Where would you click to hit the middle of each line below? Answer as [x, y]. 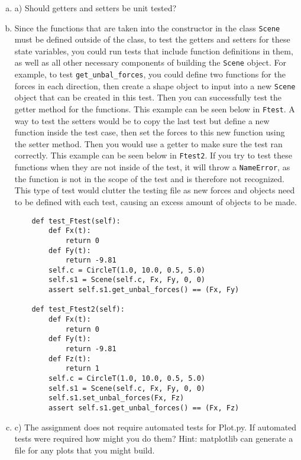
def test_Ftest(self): [76, 221]
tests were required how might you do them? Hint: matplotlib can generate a [154, 438]
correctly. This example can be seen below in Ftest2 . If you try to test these [153, 155]
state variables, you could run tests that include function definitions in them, [154, 51]
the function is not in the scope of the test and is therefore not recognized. [149, 178]
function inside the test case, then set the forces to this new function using [150, 132]
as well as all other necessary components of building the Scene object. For [150, 62]
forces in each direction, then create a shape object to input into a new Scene [155, 85]
